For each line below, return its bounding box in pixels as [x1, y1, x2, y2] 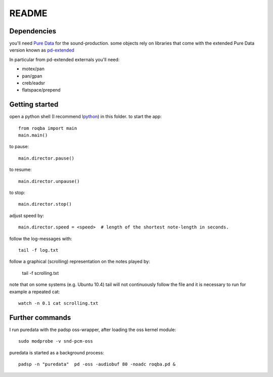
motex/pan [22, 66, 45, 72]
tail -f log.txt [18, 248, 59, 253]
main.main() [18, 132, 48, 138]
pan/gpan [22, 73, 42, 79]
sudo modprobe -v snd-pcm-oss [18, 339, 94, 344]
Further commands [9, 313, 71, 322]
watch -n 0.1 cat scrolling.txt [18, 300, 99, 306]
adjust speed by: [9, 212, 44, 218]
